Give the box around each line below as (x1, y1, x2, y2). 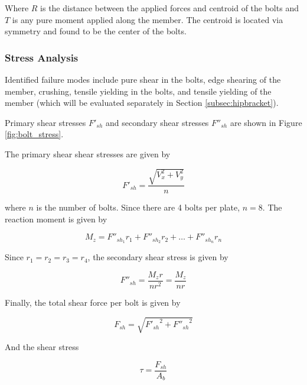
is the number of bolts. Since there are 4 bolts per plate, (36, 201, 240, 213)
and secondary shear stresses (105, 116, 209, 128)
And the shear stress (5, 340, 79, 352)
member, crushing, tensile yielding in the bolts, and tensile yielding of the (5, 85, 272, 97)
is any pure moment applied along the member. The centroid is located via (12, 13, 283, 25)
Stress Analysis (5, 50, 79, 64)
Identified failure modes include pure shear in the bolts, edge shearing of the (5, 73, 281, 85)
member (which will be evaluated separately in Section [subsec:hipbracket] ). (5, 96, 279, 109)
